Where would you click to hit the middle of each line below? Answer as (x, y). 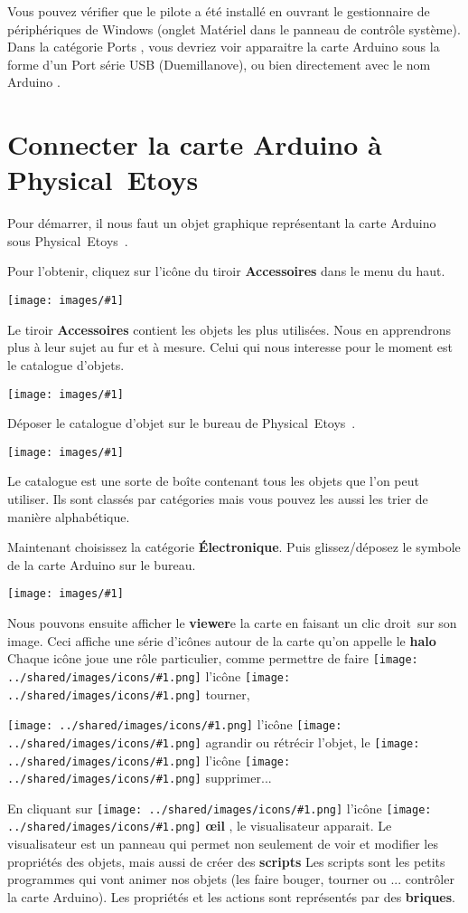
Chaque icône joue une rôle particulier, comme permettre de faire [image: (213, 658)
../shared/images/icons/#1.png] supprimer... (140, 778)
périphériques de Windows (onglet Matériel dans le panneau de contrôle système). (234, 29)
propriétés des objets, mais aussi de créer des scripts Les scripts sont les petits (226, 861)
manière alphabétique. (69, 516)
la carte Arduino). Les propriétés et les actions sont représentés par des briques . (231, 896)
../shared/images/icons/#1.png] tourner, (129, 694)
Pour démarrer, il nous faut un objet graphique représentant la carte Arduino (222, 223)
